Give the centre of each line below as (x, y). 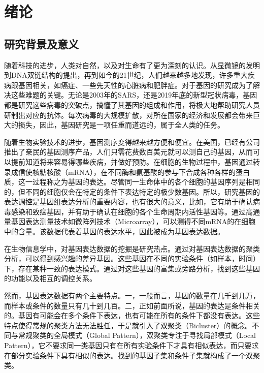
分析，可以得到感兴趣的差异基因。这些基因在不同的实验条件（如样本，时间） (132, 258)
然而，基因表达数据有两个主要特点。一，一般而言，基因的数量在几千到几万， (132, 296)
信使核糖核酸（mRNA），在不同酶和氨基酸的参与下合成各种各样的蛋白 (134, 172)
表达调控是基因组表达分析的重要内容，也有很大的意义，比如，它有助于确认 (128, 201)
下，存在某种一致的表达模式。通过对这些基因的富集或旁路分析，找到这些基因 (132, 268)
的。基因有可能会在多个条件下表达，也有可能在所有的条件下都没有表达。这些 (132, 315)
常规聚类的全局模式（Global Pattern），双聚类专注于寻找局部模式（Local (137, 335)
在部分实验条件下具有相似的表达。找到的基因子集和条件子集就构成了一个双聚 (132, 355)
